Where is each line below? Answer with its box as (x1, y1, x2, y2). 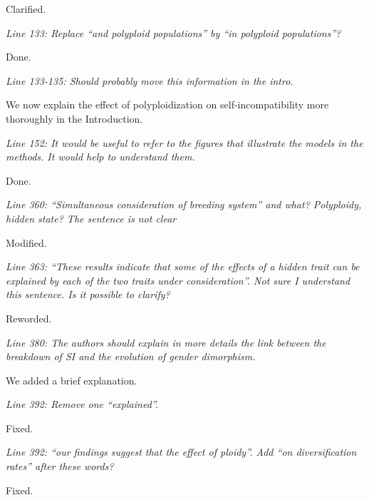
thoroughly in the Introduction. (6, 111, 143, 126)
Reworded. (6, 310, 52, 325)
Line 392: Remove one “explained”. (6, 397, 159, 412)
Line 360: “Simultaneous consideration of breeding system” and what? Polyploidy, (6, 197, 362, 212)
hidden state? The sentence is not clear (6, 210, 177, 225)
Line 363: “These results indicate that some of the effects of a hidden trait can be (6, 259, 360, 274)
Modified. (6, 235, 47, 250)
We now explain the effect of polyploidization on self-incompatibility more (6, 97, 329, 112)
